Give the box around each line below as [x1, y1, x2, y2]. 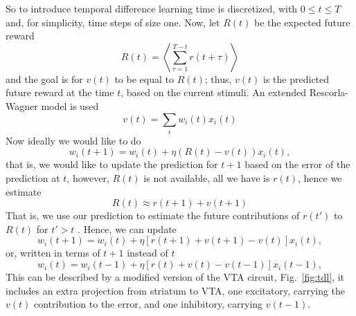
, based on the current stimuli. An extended [121, 85, 306, 100]
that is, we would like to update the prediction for [6, 157, 218, 171]
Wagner [6, 98, 38, 113]
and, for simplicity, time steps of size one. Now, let [6, 15, 220, 29]
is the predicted [263, 71, 330, 86]
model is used [41, 98, 99, 113]
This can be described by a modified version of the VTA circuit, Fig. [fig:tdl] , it [6, 270, 345, 284]
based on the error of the [244, 157, 350, 171]
